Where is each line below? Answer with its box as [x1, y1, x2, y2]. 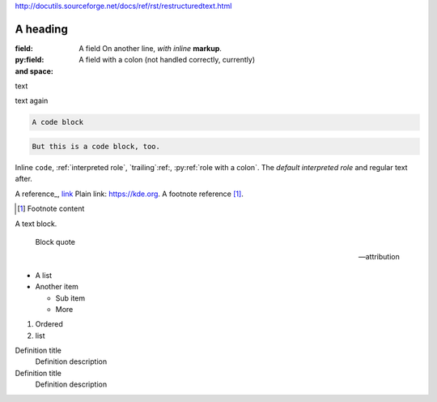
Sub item [55, 293, 86, 303]
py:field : [15, 55, 45, 65]
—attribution [358, 252, 400, 262]
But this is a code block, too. [32, 142, 161, 152]
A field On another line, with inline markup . [78, 43, 223, 53]
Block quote [35, 237, 76, 246]
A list [35, 270, 53, 280]
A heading [15, 22, 68, 36]
